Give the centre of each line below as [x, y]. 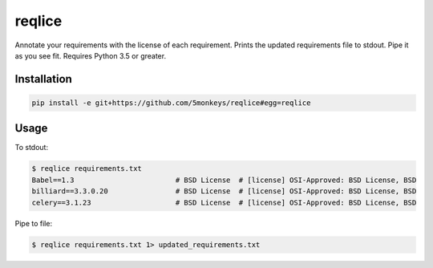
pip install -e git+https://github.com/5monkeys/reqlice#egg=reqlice [171, 103]
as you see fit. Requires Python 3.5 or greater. [91, 55]
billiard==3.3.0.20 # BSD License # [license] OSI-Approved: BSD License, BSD [224, 191]
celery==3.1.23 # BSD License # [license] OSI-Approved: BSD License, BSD [224, 202]
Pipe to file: [33, 223]
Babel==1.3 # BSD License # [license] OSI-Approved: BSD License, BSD [224, 180]
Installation [43, 79]
